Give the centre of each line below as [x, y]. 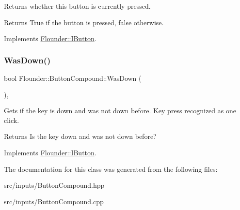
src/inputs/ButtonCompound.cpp [54, 201]
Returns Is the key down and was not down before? [80, 136]
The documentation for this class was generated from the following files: [111, 169]
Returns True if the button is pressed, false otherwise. [84, 22]
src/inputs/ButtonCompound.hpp [54, 185]
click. [12, 120]
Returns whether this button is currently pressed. [77, 6]
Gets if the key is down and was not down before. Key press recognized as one [120, 111]
